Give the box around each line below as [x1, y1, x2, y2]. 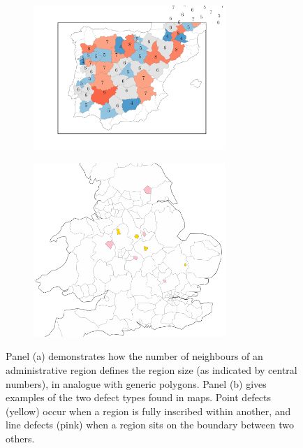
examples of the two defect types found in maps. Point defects [6, 390, 272, 405]
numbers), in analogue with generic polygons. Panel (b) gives [6, 376, 267, 391]
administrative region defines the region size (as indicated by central [6, 363, 297, 377]
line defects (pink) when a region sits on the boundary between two [6, 417, 294, 432]
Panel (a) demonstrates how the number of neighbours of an [6, 349, 263, 363]
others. [6, 431, 35, 445]
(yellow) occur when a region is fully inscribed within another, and [6, 403, 291, 418]
